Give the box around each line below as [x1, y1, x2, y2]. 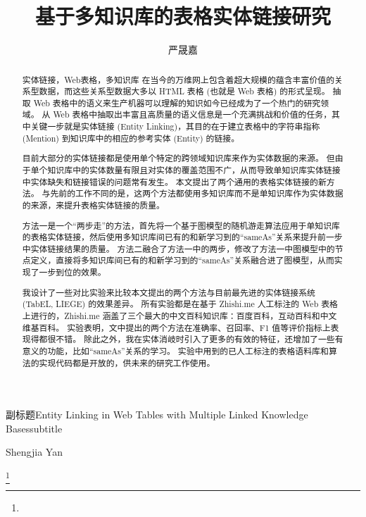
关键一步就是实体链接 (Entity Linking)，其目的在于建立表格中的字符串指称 [30, 120, 320, 132]
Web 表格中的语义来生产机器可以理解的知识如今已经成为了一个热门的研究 [33, 96, 321, 108]
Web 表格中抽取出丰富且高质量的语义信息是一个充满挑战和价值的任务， [53, 108, 332, 120]
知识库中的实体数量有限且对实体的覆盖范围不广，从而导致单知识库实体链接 [47, 164, 341, 175]
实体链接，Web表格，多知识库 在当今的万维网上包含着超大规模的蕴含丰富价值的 [22, 73, 335, 85]
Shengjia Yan [6, 444, 63, 459]
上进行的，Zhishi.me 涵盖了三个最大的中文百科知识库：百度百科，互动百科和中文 [22, 310, 337, 321]
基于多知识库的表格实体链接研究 [34, 1, 331, 30]
